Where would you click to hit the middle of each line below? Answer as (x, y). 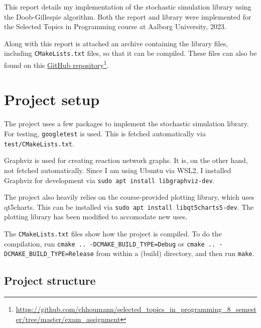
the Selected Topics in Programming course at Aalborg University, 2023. (115, 26)
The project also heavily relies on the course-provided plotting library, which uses (129, 197)
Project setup (52, 99)
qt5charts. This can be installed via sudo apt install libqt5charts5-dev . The (129, 207)
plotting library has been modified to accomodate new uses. (96, 217)
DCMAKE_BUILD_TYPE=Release (49, 254)
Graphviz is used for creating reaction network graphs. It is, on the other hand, (126, 160)
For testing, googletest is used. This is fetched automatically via (105, 133)
